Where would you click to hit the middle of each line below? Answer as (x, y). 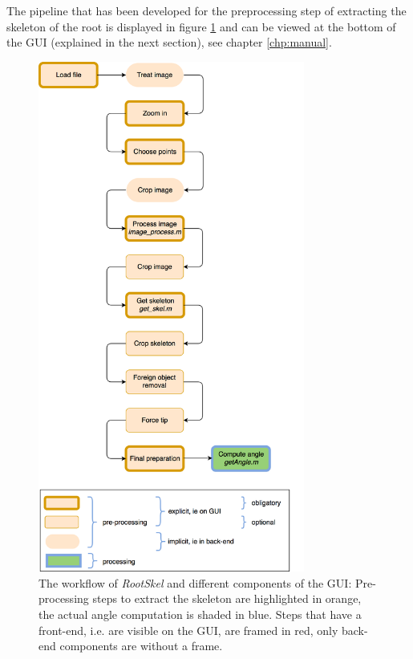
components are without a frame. (141, 646)
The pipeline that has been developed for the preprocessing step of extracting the (206, 10)
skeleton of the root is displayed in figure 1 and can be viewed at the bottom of (201, 26)
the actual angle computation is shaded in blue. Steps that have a (200, 614)
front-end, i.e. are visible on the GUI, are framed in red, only (188, 630)
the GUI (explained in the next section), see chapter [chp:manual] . (169, 42)
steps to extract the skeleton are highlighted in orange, (227, 598)
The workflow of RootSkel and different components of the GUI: (195, 582)
